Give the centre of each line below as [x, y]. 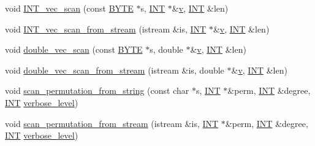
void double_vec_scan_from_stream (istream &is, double [115, 70]
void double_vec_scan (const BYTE [74, 49]
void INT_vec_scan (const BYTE [69, 8]
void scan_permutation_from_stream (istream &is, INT [112, 123]
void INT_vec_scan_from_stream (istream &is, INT [106, 29]
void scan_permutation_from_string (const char [97, 90]
